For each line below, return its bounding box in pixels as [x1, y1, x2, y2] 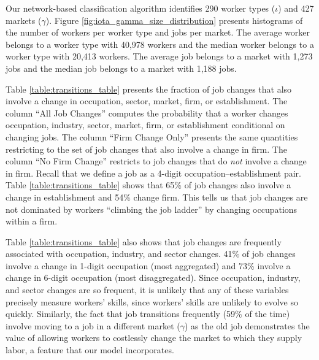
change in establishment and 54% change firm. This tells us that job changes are [6, 190, 308, 203]
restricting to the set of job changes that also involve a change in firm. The [6, 142, 287, 155]
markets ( [6, 13, 42, 26]
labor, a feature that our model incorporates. [6, 343, 174, 356]
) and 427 [278, 2, 314, 14]
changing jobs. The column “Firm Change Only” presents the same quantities [6, 130, 298, 143]
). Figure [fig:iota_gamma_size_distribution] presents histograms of [45, 13, 303, 26]
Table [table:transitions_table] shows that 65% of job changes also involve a [6, 178, 291, 191]
